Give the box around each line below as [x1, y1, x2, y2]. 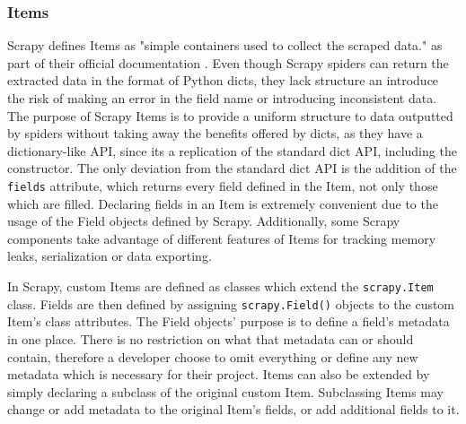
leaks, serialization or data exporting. [7, 247, 212, 265]
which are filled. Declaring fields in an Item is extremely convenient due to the [7, 194, 438, 212]
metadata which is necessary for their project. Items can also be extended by [7, 365, 430, 384]
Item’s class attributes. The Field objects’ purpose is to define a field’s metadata [7, 312, 450, 331]
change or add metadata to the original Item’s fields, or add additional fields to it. [7, 400, 460, 419]
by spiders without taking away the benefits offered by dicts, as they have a [7, 124, 423, 143]
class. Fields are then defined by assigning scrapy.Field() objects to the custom [7, 294, 455, 313]
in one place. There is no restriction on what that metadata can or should [7, 329, 414, 348]
